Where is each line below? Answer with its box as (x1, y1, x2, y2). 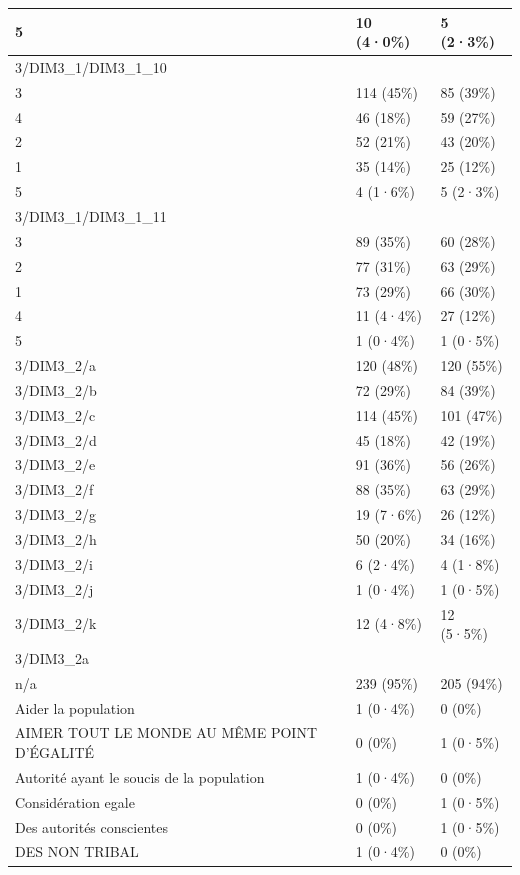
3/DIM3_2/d (15, 429, 97, 450)
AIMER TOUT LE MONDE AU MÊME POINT (15, 722, 317, 743)
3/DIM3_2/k (15, 613, 97, 634)
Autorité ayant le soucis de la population (15, 766, 265, 787)
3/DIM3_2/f (15, 479, 94, 500)
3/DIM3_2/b (15, 379, 97, 400)
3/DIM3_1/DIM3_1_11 (15, 206, 167, 226)
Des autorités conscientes (15, 816, 168, 837)
